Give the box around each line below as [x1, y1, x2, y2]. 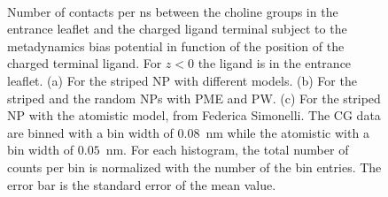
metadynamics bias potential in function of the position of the [7, 36, 345, 55]
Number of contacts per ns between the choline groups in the [7, 2, 338, 20]
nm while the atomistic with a [206, 123, 369, 141]
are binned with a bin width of [7, 123, 174, 141]
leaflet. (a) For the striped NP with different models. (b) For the [7, 71, 357, 89]
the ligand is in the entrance [198, 54, 352, 72]
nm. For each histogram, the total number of [105, 140, 349, 159]
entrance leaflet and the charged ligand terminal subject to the [7, 19, 347, 38]
